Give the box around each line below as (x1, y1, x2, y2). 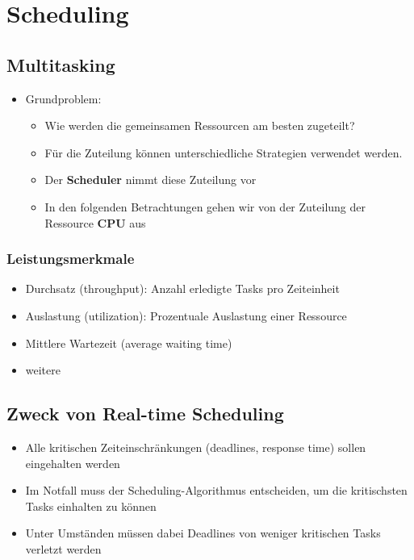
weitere (25, 361, 61, 378)
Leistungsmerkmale (6, 249, 135, 269)
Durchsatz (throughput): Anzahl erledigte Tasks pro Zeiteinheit (25, 280, 340, 297)
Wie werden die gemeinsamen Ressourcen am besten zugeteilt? (44, 117, 355, 134)
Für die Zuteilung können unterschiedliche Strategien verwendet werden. (44, 144, 403, 161)
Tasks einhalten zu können (25, 497, 157, 514)
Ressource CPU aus (44, 214, 146, 231)
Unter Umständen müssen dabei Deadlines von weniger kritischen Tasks (25, 524, 381, 541)
